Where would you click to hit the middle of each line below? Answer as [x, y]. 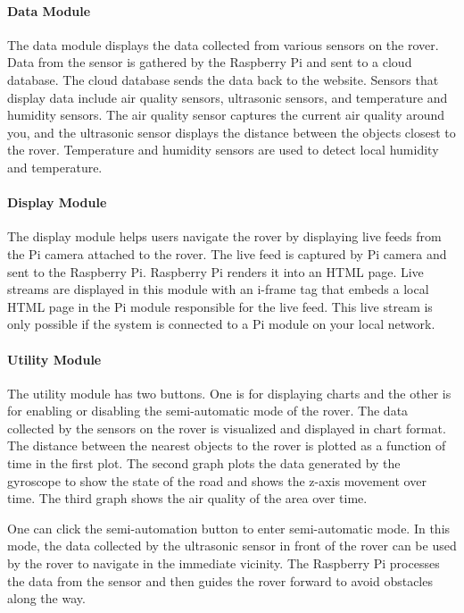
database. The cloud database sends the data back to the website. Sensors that [223, 79]
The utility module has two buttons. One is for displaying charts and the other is [229, 393]
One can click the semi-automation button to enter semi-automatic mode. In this [229, 528]
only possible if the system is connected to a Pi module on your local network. [221, 324]
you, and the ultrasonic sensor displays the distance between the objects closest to [232, 132]
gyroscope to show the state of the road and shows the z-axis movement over [217, 480]
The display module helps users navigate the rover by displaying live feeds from [224, 236]
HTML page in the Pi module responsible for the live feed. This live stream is [220, 306]
